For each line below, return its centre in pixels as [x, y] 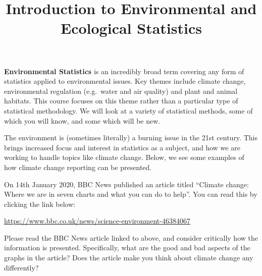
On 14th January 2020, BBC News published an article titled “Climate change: [126, 184]
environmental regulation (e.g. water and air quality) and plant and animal [121, 91]
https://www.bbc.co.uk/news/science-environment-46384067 [97, 221]
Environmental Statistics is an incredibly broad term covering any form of [124, 71]
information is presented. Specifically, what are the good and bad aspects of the [127, 247]
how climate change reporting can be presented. [78, 167]
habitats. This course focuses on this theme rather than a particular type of [121, 101]
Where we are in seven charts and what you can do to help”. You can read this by [131, 194]
